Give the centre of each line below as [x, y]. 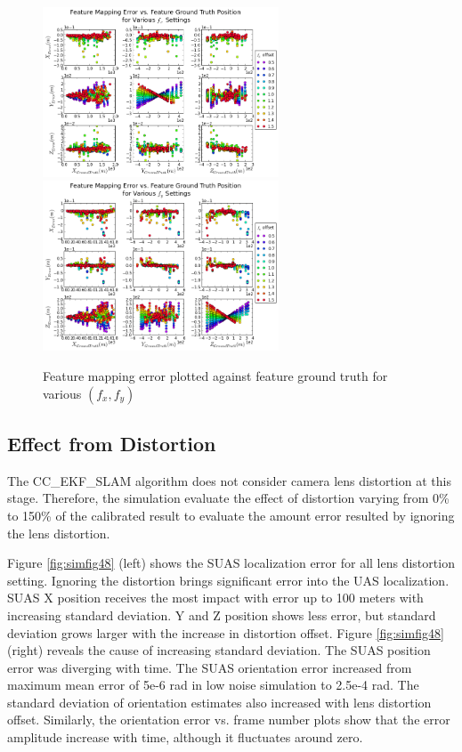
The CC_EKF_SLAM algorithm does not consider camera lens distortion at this [229, 480]
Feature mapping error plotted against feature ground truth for [215, 375]
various [62, 393]
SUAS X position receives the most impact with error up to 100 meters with [215, 598]
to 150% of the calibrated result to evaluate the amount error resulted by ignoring [231, 515]
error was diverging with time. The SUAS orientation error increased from [210, 667]
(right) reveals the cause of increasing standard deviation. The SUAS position [219, 650]
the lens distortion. [59, 533]
